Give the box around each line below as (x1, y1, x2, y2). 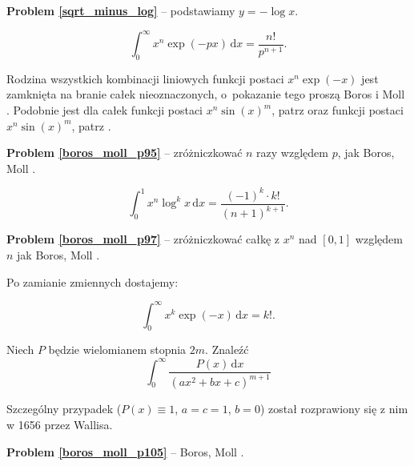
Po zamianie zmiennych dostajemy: (6, 273, 179, 290)
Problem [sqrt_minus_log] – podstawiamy (6, 2, 235, 18)
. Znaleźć (205, 341, 249, 358)
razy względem (256, 144, 328, 161)
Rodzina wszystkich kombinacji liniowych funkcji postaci (6, 70, 284, 86)
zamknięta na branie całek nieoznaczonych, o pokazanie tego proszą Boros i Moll (6, 86, 405, 102)
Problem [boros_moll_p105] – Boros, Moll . (6, 443, 244, 460)
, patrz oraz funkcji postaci (271, 102, 404, 119)
